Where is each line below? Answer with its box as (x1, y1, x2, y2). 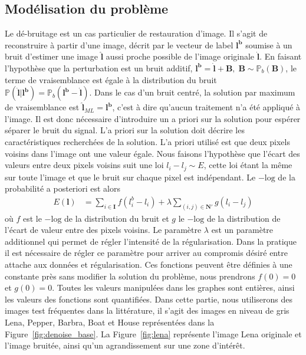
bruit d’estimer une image (5, 50, 98, 63)
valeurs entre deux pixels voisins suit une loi (5, 159, 164, 171)
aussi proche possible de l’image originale (106, 50, 255, 63)
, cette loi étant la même (203, 159, 292, 171)
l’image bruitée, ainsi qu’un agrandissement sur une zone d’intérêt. (5, 339, 245, 351)
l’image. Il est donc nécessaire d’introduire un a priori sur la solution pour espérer (5, 112, 301, 124)
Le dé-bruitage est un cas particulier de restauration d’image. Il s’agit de (5, 27, 268, 40)
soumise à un (245, 38, 292, 51)
